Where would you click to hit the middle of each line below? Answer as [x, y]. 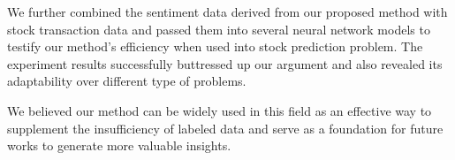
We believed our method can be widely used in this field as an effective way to [220, 110]
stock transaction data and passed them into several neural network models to [219, 29]
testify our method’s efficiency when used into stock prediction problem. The [215, 46]
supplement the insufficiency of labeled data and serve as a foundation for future [225, 128]
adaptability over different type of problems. [127, 81]
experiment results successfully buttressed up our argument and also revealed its [225, 63]
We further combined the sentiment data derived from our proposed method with [227, 11]
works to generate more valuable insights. [119, 145]
